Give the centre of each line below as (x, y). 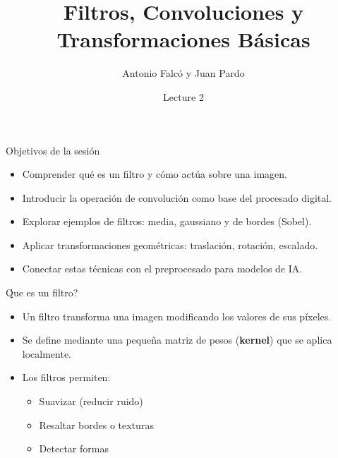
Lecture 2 (183, 96)
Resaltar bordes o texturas (96, 424)
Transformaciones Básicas (183, 39)
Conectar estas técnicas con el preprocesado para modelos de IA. (162, 269)
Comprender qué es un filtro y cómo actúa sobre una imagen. (155, 174)
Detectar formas (74, 448)
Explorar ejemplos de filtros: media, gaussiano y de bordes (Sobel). (167, 221)
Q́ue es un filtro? (42, 293)
